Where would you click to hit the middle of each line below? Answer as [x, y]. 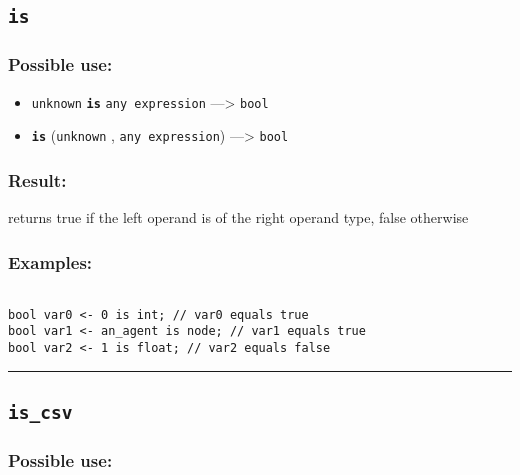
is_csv [40, 412]
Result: [37, 179]
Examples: [50, 261]
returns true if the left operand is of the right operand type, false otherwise [238, 217]
